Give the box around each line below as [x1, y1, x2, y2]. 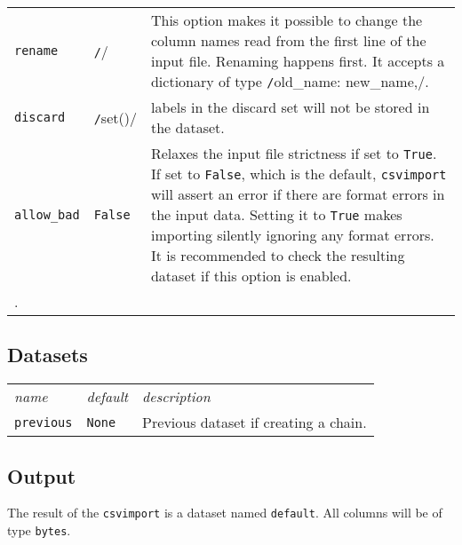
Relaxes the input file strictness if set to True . [150, 143, 437, 163]
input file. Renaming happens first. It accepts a [150, 51, 445, 71]
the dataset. [150, 117, 225, 138]
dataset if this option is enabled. [150, 265, 352, 286]
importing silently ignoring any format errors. [150, 225, 434, 245]
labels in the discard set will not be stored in [150, 97, 430, 117]
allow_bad [14, 207, 80, 222]
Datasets [7, 341, 88, 368]
